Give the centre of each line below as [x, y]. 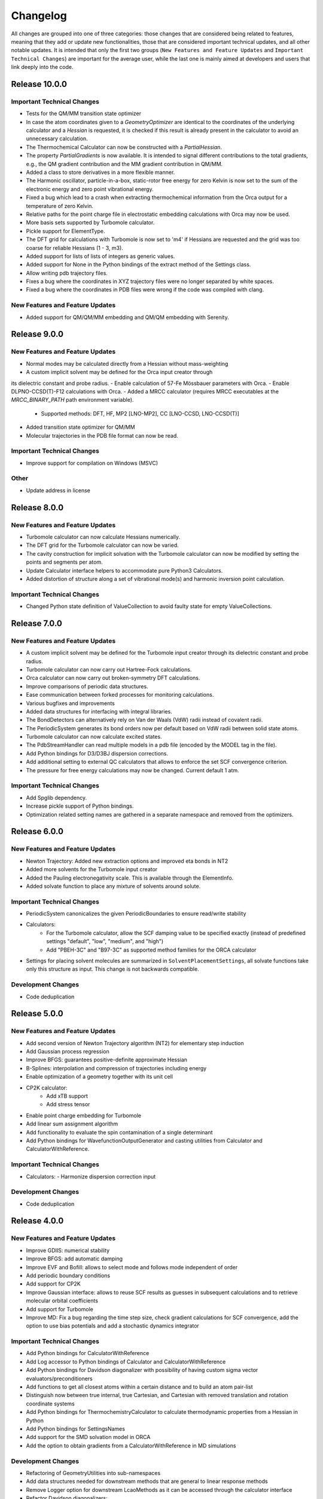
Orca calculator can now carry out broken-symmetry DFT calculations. [113, 678]
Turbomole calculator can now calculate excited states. [94, 737]
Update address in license [58, 490]
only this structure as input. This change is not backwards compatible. [113, 969]
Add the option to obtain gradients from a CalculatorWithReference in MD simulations [131, 1446]
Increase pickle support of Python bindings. [80, 806]
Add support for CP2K [53, 1284]
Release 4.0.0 [37, 1221]
